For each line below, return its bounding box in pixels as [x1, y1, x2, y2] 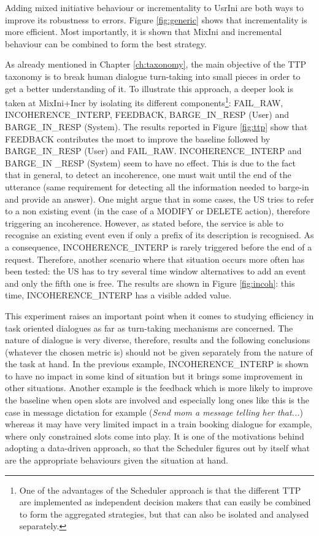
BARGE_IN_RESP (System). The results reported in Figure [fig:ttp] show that [5, 120, 308, 133]
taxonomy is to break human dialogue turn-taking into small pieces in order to [5, 69, 301, 82]
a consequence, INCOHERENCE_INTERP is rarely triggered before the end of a [5, 240, 312, 253]
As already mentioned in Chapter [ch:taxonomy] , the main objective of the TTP [5, 58, 307, 71]
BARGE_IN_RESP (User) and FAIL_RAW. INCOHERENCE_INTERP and [5, 144, 302, 157]
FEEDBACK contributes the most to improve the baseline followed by [5, 132, 271, 145]
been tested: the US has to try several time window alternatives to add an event [5, 265, 306, 278]
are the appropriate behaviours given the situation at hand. [5, 454, 228, 467]
